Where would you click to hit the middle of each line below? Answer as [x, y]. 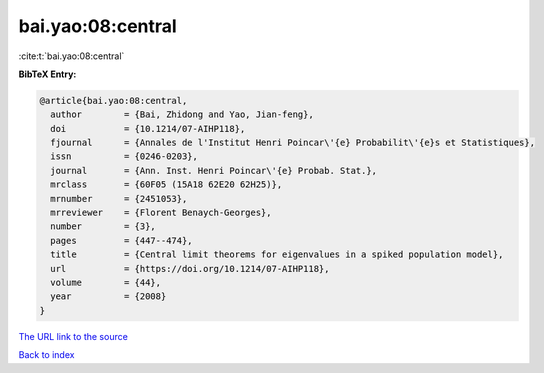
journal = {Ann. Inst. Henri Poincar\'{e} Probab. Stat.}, [214, 170]
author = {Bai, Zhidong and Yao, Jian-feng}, [182, 114]
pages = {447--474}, [122, 240]
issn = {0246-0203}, [124, 156]
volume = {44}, [106, 282]
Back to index [46, 355]
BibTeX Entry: [47, 74]
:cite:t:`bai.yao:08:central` [71, 56]
